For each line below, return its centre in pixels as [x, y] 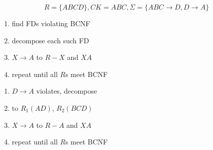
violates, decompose [67, 91]
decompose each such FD [50, 40]
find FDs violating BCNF [51, 23]
